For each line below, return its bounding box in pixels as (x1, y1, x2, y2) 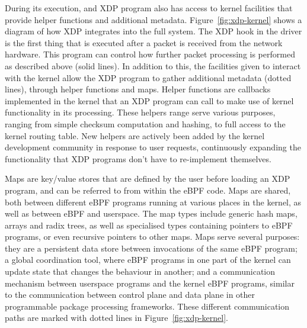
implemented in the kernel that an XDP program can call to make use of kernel (5, 94, 294, 107)
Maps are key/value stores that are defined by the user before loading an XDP (5, 172, 290, 185)
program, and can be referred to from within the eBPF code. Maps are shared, (5, 184, 291, 196)
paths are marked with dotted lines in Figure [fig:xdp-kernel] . (5, 311, 229, 324)
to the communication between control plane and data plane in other (5, 288, 255, 301)
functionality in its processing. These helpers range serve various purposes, (5, 106, 276, 118)
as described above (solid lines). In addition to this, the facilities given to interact (5, 59, 301, 72)
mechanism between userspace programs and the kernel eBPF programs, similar (5, 276, 295, 289)
